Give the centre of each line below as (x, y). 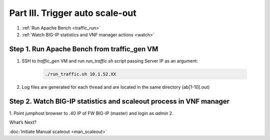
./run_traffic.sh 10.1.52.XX (80, 74)
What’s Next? (23, 123)
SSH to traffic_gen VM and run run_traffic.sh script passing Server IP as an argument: (110, 61)
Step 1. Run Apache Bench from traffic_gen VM (84, 49)
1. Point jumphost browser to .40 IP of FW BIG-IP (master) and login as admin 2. (91, 113)
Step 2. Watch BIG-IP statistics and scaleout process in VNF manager (119, 101)
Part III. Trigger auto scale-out (73, 13)
